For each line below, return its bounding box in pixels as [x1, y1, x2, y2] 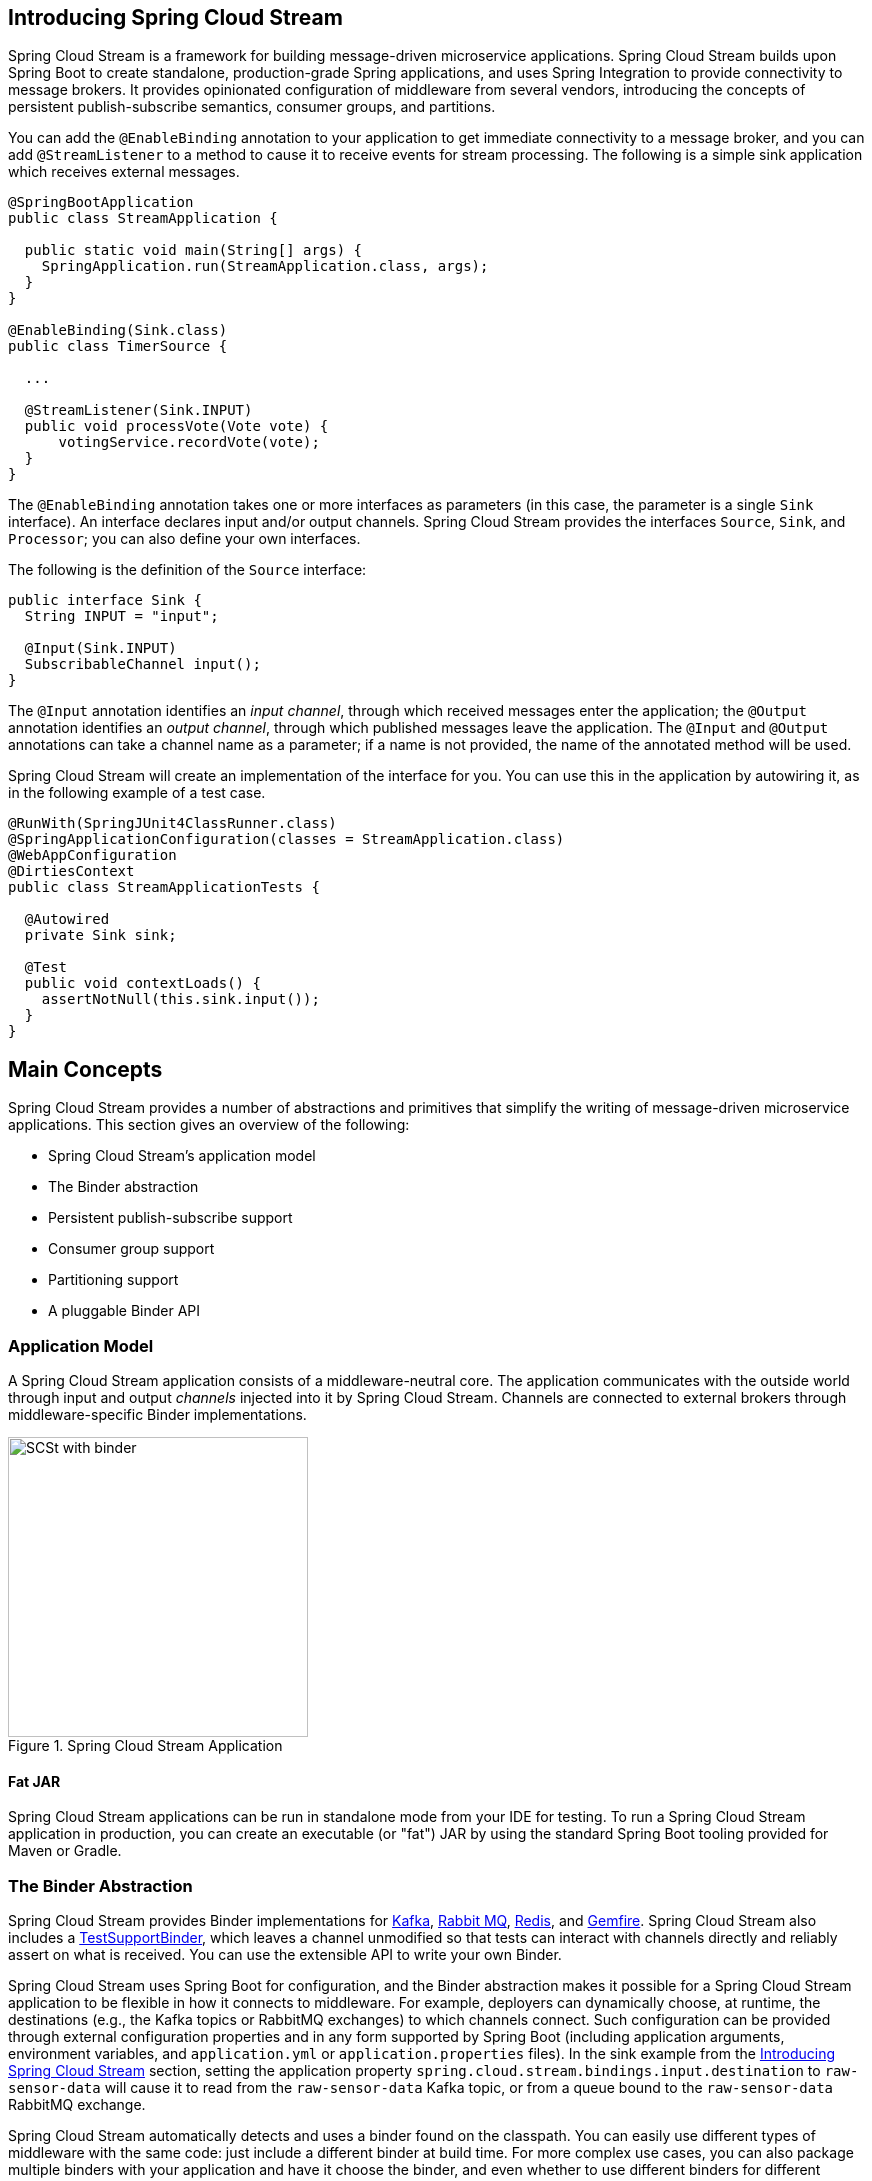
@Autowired [24, 911, 110, 928]
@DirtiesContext [8, 863, 135, 880]
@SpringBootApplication [8, 194, 194, 211]
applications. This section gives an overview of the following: [8, 1116, 410, 1134]
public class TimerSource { [8, 338, 228, 355]
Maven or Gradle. [8, 1842, 122, 1860]
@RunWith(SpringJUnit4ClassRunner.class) [8, 815, 337, 832]
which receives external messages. [8, 163, 240, 181]
